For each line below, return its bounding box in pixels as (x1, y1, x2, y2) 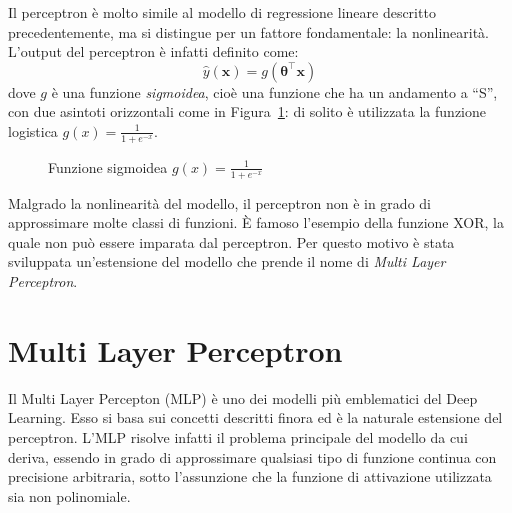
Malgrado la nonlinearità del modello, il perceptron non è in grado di (8, 192, 431, 213)
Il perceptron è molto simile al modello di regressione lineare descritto (8, 2, 436, 22)
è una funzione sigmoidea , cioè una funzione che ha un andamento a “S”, (51, 81, 498, 102)
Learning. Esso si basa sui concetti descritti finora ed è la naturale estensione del (8, 407, 503, 428)
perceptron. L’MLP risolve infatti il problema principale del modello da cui (8, 426, 468, 447)
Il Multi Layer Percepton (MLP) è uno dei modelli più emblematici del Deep (8, 387, 478, 408)
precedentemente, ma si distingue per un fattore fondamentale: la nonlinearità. (8, 21, 489, 42)
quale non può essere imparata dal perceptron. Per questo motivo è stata (8, 231, 455, 252)
